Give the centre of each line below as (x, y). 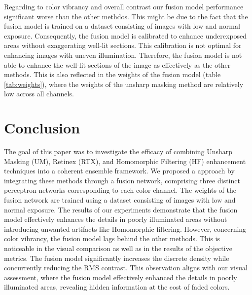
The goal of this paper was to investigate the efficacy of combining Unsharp (118, 151)
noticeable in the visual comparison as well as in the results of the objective (118, 248)
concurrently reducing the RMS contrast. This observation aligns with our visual (126, 268)
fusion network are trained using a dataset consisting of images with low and (120, 200)
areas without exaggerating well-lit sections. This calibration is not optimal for (123, 45)
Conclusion (42, 128)
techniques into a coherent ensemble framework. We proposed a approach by (119, 171)
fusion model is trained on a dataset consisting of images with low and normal (122, 26)
